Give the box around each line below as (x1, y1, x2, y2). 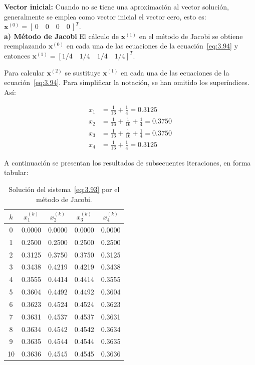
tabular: (4, 167, 29, 177)
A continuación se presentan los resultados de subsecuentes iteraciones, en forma (4, 157, 251, 167)
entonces (4, 50, 30, 60)
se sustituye (65, 67, 101, 77)
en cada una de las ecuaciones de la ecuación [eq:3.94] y (66, 40, 238, 51)
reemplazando (4, 40, 47, 51)
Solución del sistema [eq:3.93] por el (9, 184, 120, 194)
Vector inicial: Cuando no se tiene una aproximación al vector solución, (4, 1, 229, 11)
